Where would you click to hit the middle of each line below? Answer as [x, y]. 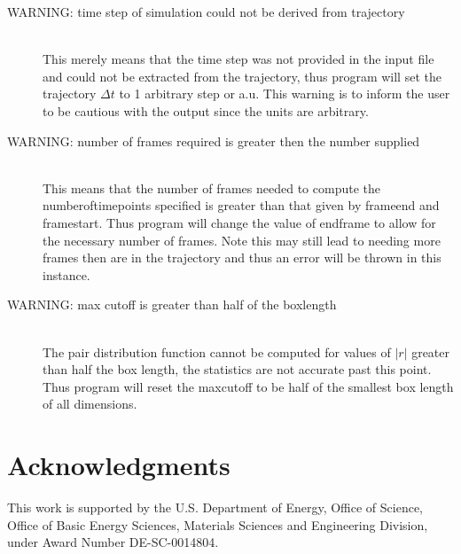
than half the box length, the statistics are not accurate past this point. [237, 369]
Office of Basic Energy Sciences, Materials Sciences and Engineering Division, [218, 524]
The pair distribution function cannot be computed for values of [217, 351]
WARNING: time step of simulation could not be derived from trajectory [206, 12]
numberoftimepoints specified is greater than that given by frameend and [241, 205]
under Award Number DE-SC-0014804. [113, 542]
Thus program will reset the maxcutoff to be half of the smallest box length [248, 386]
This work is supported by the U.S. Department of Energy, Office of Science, [215, 507]
